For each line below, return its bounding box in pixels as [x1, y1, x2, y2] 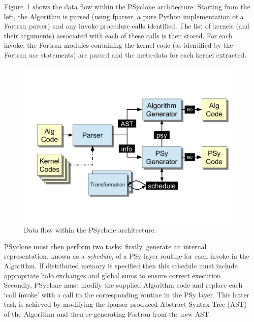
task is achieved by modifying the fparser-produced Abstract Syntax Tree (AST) [4, 299, 247, 309]
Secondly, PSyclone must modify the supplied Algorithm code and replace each [4, 280, 243, 290]
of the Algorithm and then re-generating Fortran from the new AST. [4, 308, 211, 319]
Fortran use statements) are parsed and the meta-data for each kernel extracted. [4, 49, 247, 59]
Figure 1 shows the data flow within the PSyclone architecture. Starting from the [4, 1, 251, 11]
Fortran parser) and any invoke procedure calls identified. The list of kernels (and [4, 21, 250, 31]
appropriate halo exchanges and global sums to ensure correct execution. [4, 270, 223, 280]
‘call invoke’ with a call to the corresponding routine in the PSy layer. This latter [4, 289, 250, 299]
